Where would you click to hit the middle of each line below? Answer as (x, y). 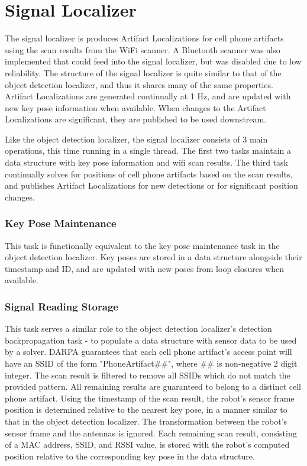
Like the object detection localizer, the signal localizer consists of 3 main (136, 139)
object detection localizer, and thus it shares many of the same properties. (139, 84)
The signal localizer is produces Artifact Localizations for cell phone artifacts (144, 38)
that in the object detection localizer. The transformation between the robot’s (146, 421)
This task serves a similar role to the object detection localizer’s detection (138, 329)
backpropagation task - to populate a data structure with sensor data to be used (151, 340)
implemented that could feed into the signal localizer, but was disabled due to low (153, 61)
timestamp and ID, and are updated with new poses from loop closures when (145, 268)
